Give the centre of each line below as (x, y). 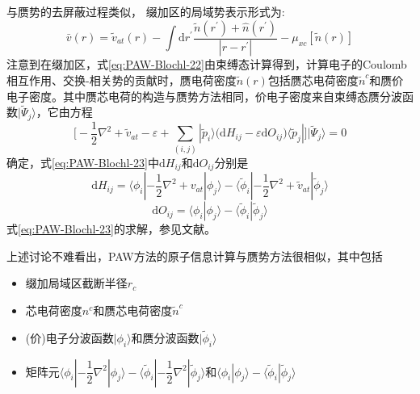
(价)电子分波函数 (69, 337)
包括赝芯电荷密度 (313, 80)
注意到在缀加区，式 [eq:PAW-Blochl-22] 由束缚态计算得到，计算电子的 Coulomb (207, 64)
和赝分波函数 (165, 337)
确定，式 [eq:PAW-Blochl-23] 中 (83, 162)
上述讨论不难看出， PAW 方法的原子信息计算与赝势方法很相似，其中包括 (195, 256)
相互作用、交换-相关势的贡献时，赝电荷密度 (122, 80)
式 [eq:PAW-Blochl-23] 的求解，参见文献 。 (111, 229)
